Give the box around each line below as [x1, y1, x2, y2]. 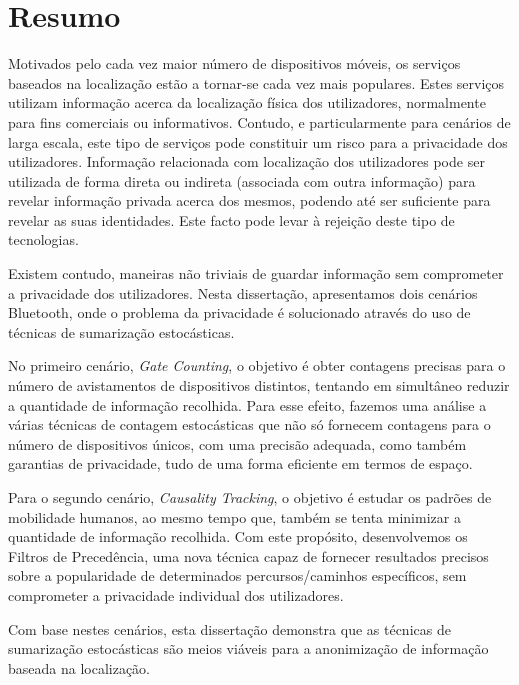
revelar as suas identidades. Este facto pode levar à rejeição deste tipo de [8, 209, 455, 230]
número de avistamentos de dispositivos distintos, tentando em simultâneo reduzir [8, 375, 510, 396]
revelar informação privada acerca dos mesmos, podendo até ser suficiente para [8, 190, 491, 211]
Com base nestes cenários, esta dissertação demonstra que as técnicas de [8, 618, 451, 639]
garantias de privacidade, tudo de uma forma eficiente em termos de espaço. [8, 453, 473, 474]
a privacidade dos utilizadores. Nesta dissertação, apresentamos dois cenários [8, 282, 478, 303]
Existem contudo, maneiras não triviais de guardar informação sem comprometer [8, 263, 504, 284]
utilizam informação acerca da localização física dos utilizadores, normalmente [8, 92, 486, 113]
